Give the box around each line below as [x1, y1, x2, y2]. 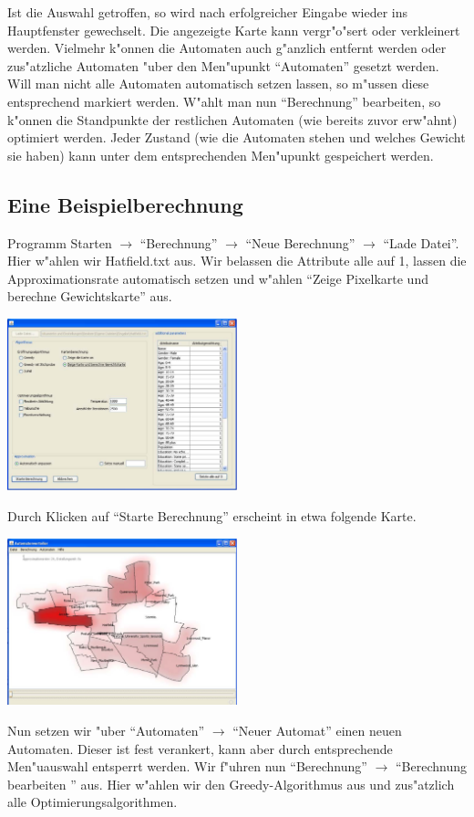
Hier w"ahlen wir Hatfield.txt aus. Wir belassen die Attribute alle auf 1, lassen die [7, 251, 467, 270]
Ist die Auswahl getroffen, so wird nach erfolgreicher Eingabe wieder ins [7, 3, 407, 21]
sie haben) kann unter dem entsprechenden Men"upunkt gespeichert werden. [7, 145, 434, 164]
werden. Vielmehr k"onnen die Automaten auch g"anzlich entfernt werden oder [7, 38, 447, 58]
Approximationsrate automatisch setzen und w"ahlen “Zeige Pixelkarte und [7, 268, 428, 288]
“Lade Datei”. [383, 233, 459, 252]
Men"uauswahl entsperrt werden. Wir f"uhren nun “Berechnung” [7, 757, 367, 776]
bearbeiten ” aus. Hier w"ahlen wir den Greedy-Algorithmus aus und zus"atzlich [7, 774, 455, 793]
